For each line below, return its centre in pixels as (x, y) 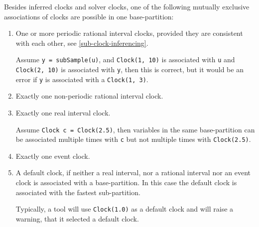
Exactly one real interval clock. (63, 112)
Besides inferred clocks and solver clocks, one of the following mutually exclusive (127, 6)
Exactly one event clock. (53, 156)
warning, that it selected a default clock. (77, 218)
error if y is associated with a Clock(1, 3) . (82, 79)
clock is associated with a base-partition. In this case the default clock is (126, 182)
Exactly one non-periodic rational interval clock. (89, 96)
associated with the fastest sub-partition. (78, 192)
